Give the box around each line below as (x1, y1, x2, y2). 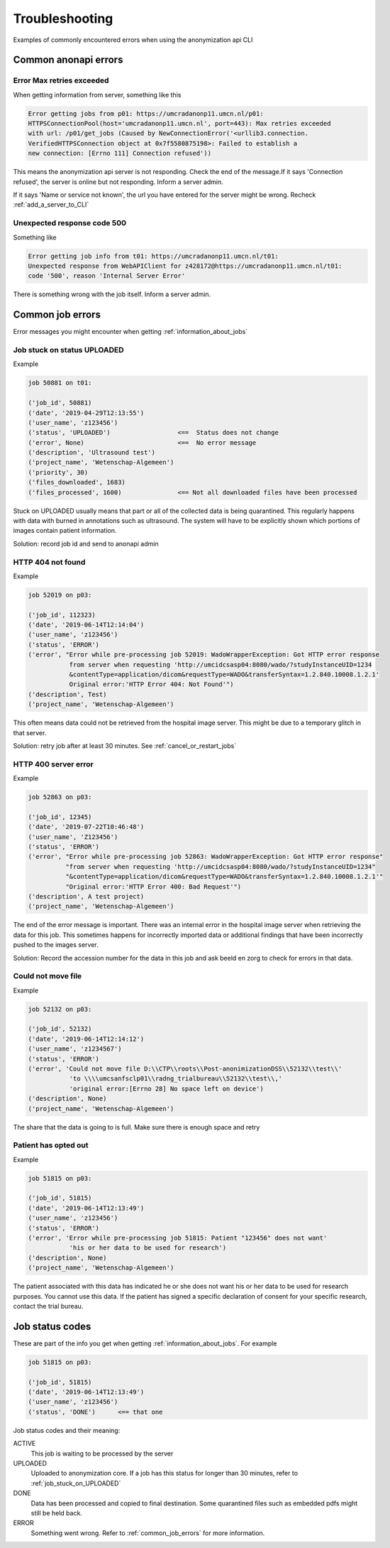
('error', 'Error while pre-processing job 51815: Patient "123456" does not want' (28, 1234, 328, 1243)
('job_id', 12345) (28, 813, 92, 821)
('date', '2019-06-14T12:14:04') (28, 621, 145, 629)
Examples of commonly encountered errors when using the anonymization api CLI (13, 36, 253, 44)
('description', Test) (28, 690, 107, 698)
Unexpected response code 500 (13, 218, 127, 228)
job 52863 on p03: (28, 793, 92, 801)
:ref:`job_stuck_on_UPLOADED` (30, 1478, 121, 1488)
